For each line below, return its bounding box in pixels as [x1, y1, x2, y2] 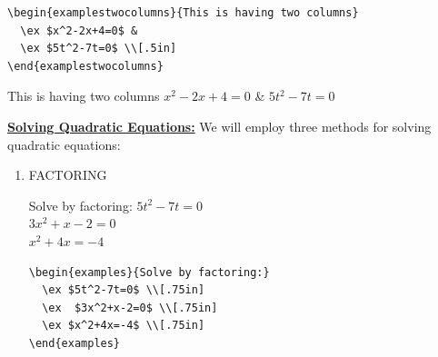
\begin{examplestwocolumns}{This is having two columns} [7, 6, 359, 19]
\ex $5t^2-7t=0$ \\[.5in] [20, 42, 177, 55]
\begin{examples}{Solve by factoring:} [28, 265, 270, 279]
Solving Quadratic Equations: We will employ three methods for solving [7, 116, 432, 135]
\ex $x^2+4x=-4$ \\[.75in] [42, 319, 205, 332]
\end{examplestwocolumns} [7, 59, 164, 73]
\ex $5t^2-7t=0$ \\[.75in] [42, 283, 205, 297]
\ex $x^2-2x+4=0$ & [20, 24, 138, 37]
